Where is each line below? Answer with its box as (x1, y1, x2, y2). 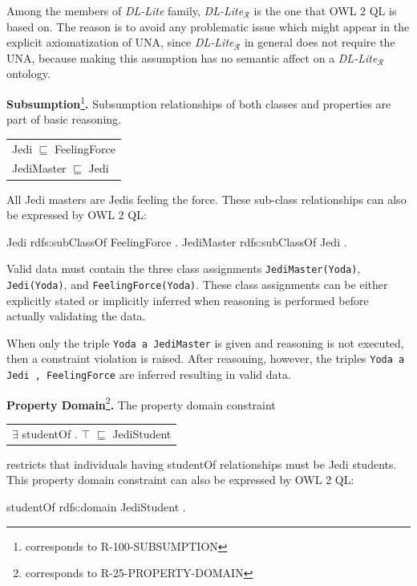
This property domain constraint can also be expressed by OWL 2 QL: (6, 471, 354, 488)
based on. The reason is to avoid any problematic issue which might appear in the (6, 18, 410, 35)
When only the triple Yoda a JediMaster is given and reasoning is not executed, (6, 334, 404, 351)
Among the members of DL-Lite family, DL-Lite (6, 2, 244, 18)
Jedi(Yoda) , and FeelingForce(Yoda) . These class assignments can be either (6, 275, 388, 292)
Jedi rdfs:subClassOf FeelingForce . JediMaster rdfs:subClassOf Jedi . (6, 233, 347, 250)
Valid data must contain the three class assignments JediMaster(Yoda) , (6, 260, 361, 277)
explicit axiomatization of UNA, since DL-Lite (6, 34, 234, 51)
